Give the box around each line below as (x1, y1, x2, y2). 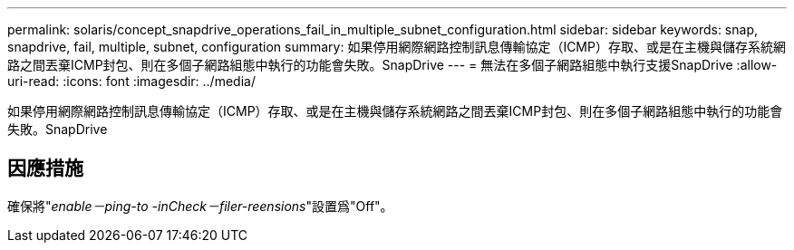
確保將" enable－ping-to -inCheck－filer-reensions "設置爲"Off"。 (7, 197, 393, 214)
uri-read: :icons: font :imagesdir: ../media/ (7, 73, 256, 89)
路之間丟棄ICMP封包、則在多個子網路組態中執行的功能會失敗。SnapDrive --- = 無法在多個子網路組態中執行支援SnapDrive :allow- (7, 57, 778, 72)
